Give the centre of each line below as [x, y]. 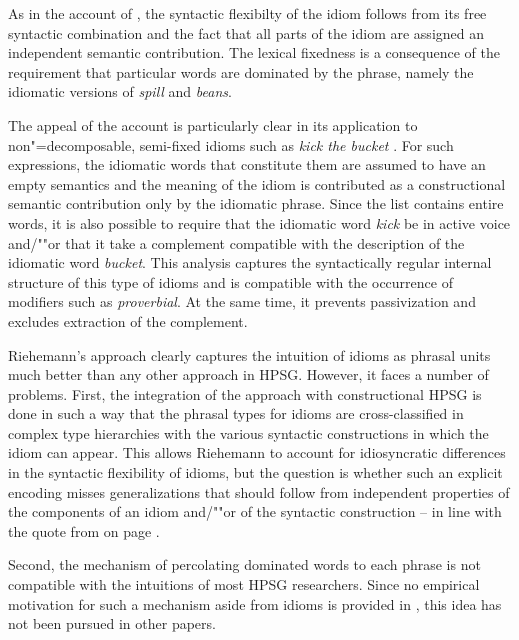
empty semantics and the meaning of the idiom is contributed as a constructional [257, 183]
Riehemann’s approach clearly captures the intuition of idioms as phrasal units [249, 354]
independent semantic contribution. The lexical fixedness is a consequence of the [254, 52]
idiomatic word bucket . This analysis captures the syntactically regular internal [250, 262]
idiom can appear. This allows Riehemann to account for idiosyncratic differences [257, 452]
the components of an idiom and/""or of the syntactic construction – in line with [255, 511]
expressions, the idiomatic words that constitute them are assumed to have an [247, 164]
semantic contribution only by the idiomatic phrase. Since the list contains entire [256, 203]
